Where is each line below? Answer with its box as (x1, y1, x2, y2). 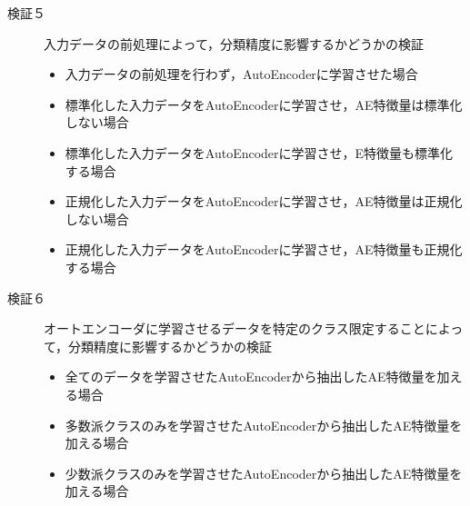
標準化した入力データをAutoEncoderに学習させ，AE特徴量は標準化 (65, 94, 463, 114)
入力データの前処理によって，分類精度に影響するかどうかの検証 (44, 34, 424, 53)
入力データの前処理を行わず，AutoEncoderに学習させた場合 (65, 64, 418, 84)
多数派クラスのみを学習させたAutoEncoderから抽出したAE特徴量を (65, 415, 463, 434)
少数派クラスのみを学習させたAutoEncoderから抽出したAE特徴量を (65, 463, 463, 482)
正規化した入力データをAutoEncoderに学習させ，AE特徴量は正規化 (65, 192, 463, 211)
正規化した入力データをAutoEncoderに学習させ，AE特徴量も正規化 (65, 240, 463, 259)
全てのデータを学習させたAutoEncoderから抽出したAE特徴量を (65, 367, 437, 386)
